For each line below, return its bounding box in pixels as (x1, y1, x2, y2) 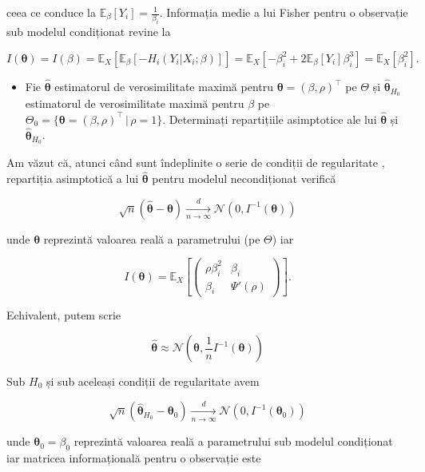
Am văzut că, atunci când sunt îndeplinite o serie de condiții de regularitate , (6, 154, 385, 171)
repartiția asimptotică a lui (6, 170, 139, 187)
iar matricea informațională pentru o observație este (6, 450, 261, 466)
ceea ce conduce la (6, 4, 96, 20)
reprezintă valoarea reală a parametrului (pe (43, 230, 260, 247)
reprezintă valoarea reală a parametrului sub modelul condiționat (73, 433, 393, 450)
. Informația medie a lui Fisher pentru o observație (159, 4, 408, 20)
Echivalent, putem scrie (6, 307, 121, 323)
